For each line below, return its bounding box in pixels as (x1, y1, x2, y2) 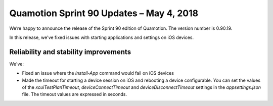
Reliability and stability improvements (9, 47, 131, 56)
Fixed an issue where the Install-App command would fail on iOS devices (22, 70, 174, 76)
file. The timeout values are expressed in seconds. (22, 91, 127, 97)
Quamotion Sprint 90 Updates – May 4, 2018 (9, 8, 199, 19)
